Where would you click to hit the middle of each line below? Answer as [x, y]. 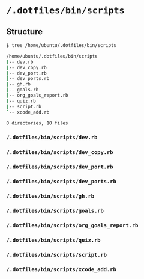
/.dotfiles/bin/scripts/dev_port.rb [60, 167]
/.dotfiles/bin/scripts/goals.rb [55, 210]
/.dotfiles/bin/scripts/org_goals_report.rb [72, 225]
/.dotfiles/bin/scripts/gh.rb [50, 196]
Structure [25, 32]
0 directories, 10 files [37, 123]
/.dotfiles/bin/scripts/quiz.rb [53, 240]
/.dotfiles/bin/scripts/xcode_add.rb [61, 269]
